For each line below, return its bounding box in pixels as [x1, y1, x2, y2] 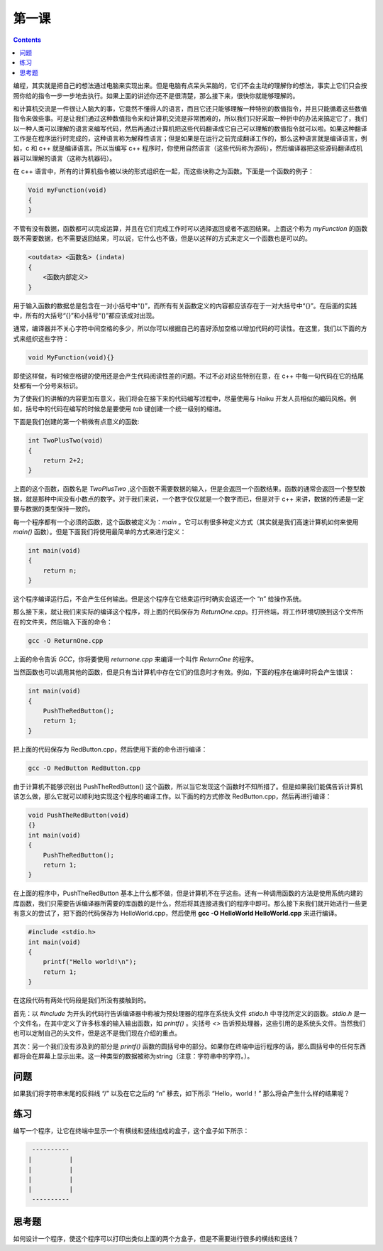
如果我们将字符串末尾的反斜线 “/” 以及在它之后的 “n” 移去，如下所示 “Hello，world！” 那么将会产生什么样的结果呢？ [13, 1089, 350, 1098]
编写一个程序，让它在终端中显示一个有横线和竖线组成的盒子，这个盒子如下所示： [13, 1126, 250, 1134]
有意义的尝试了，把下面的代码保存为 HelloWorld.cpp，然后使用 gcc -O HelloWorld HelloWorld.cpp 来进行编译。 [13, 909, 341, 918]
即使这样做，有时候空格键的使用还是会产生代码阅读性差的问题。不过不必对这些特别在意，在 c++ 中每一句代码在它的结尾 [13, 372, 365, 380]
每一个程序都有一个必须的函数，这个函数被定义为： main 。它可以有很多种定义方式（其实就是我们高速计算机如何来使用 [13, 517, 359, 526]
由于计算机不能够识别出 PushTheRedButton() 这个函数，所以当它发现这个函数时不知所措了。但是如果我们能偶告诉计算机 [13, 782, 363, 791]
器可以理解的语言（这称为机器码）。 [13, 153, 116, 163]
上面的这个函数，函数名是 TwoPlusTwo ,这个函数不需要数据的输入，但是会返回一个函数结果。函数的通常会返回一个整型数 [13, 484, 366, 493]
